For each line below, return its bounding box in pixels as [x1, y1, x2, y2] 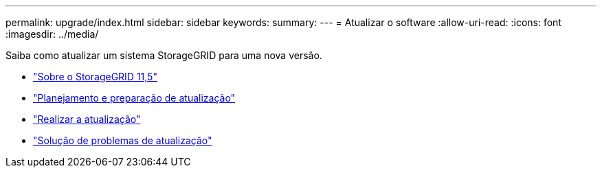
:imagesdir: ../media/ [5, 28, 99, 40]
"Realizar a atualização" [33, 113, 141, 125]
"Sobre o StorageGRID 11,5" [33, 71, 157, 82]
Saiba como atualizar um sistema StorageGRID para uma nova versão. [5, 49, 322, 61]
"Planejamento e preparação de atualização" [33, 92, 236, 104]
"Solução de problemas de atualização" [33, 135, 212, 146]
